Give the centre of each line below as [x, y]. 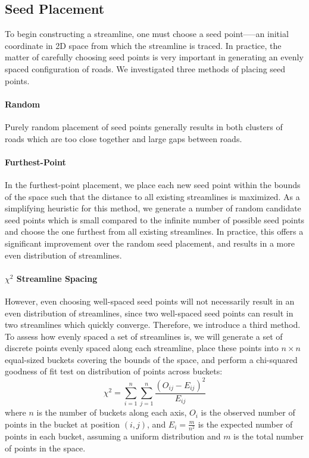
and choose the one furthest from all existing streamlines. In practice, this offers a [154, 231]
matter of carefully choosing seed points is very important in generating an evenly [154, 57]
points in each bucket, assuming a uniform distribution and [113, 436]
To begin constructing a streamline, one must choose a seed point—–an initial [147, 34]
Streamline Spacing [57, 278]
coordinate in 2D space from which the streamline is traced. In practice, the [143, 45]
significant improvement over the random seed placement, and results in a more [150, 243]
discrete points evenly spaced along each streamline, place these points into [142, 348]
